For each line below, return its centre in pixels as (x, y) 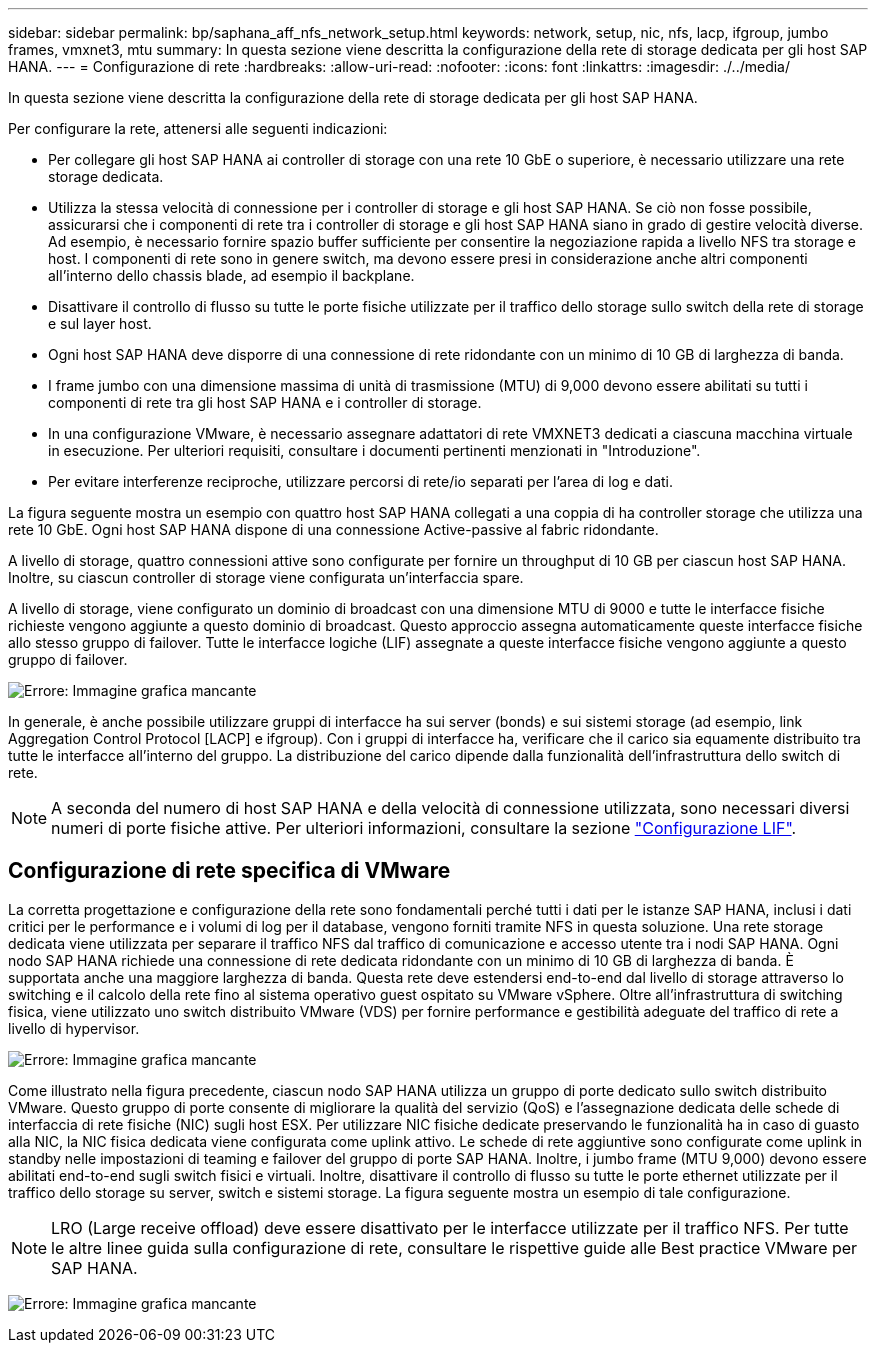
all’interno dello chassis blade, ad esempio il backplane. (231, 275)
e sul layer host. (100, 323)
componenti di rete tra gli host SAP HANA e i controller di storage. (265, 402)
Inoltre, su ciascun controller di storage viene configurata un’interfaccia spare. (266, 577)
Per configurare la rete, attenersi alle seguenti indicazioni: (198, 128)
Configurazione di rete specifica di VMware (229, 871)
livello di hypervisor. (74, 1028)
